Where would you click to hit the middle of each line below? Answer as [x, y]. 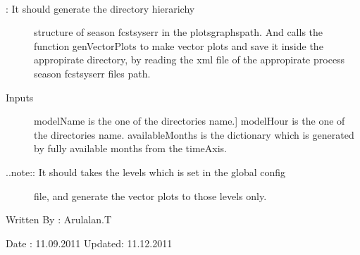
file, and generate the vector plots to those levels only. [150, 195]
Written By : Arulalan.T [59, 219]
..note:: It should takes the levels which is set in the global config [146, 172]
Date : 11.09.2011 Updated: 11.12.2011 [89, 243]
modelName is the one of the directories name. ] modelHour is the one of [190, 121]
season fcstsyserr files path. [92, 73]
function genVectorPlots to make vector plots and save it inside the [179, 45]
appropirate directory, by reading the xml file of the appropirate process [190, 60]
